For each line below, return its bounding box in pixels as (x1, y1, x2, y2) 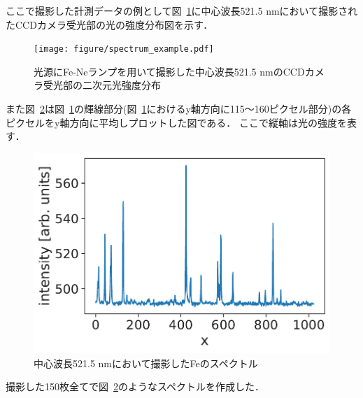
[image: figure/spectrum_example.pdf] (34, 44, 214, 55)
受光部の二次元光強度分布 (43, 78, 161, 92)
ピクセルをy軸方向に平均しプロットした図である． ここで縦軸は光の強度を (6, 115, 347, 129)
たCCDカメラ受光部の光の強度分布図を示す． (6, 17, 213, 31)
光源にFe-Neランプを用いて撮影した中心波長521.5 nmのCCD (34, 64, 305, 78)
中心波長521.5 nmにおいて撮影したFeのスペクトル (34, 355, 258, 370)
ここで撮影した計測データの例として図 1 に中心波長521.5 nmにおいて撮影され (6, 3, 358, 17)
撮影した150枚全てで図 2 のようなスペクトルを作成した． (6, 379, 265, 394)
